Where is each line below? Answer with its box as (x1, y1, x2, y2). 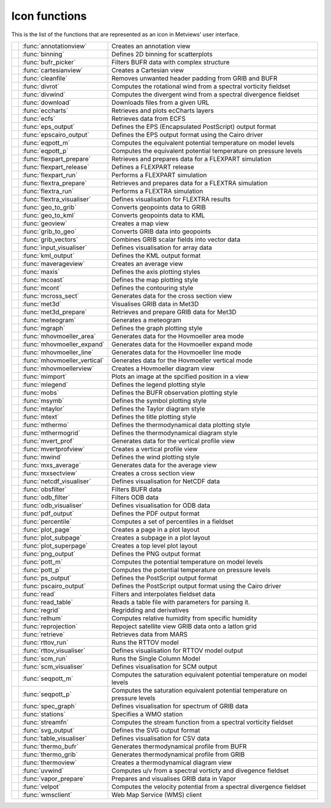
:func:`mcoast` (22, 275, 64, 284)
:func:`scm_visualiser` (22, 662, 85, 670)
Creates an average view (111, 259, 183, 268)
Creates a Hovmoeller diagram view (111, 364, 215, 373)
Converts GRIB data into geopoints (111, 227, 211, 236)
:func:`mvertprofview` (22, 445, 85, 453)
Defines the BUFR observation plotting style (111, 388, 238, 397)
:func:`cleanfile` (22, 74, 67, 82)
